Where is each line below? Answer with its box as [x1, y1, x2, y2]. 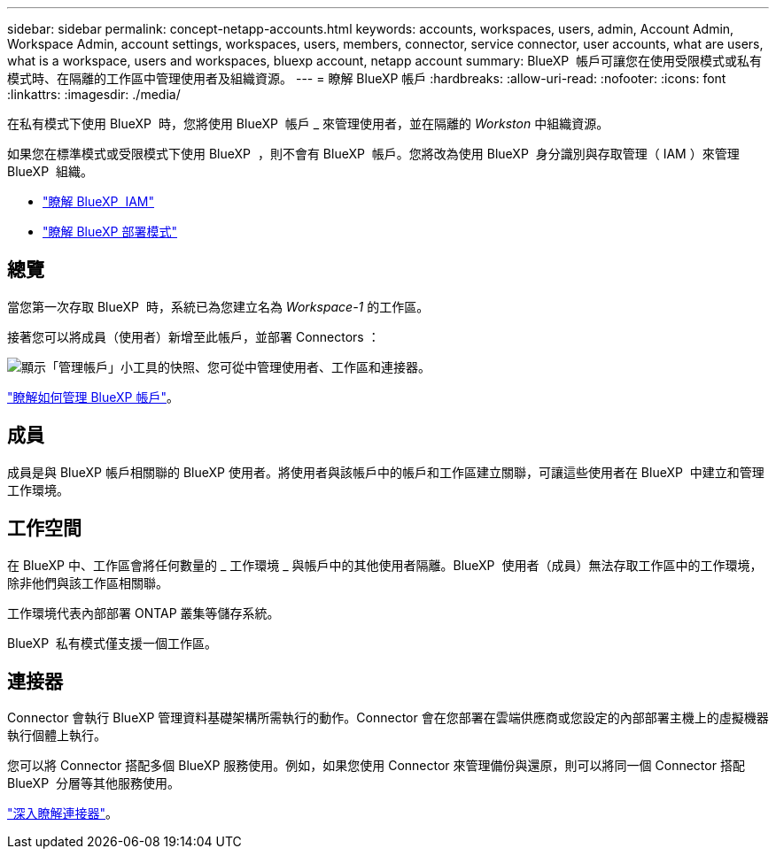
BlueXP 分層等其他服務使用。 [7, 775, 180, 791]
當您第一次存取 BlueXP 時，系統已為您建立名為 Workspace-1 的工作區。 [7, 298, 430, 314]
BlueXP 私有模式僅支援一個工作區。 [7, 635, 217, 651]
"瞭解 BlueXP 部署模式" [43, 224, 178, 239]
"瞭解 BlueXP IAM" [43, 194, 155, 209]
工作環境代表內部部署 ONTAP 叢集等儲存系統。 [7, 605, 280, 621]
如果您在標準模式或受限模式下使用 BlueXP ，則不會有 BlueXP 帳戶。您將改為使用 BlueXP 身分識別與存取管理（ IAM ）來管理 [7, 146, 740, 161]
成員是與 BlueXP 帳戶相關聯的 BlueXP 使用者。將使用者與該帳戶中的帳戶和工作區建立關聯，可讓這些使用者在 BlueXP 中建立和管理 [7, 464, 764, 480]
